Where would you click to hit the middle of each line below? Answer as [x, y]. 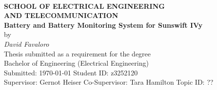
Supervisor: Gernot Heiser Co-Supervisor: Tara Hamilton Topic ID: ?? [109, 82]
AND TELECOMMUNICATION [61, 15]
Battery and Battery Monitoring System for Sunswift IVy [103, 25]
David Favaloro [27, 44]
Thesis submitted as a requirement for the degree [78, 53]
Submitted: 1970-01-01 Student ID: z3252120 [71, 72]
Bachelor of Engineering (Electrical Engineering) [76, 63]
